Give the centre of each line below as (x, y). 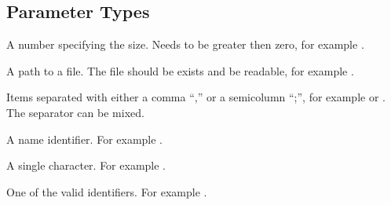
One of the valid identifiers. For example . (107, 191)
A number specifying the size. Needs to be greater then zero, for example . (185, 44)
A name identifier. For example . (84, 139)
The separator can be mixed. (75, 112)
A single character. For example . (86, 165)
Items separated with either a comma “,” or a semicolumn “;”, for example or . (196, 97)
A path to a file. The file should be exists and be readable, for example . (180, 70)
